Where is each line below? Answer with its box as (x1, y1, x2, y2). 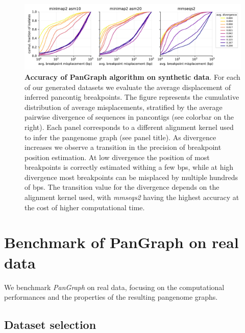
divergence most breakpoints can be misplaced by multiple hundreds (24, 171, 238, 182)
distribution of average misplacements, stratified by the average (24, 101, 223, 112)
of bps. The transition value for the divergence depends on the (24, 182, 219, 192)
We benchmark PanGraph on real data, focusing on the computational (4, 281, 225, 292)
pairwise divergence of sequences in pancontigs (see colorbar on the (24, 112, 234, 122)
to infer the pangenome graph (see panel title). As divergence (24, 131, 216, 142)
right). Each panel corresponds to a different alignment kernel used (24, 121, 234, 132)
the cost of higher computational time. (24, 202, 145, 212)
